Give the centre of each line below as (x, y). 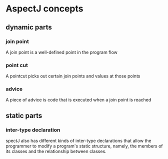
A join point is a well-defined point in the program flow (62, 52)
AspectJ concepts (44, 9)
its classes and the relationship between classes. (56, 151)
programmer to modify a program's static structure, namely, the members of (84, 146)
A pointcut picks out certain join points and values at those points (73, 76)
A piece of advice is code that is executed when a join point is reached (78, 100)
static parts (24, 115)
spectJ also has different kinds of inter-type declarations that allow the (78, 141)
